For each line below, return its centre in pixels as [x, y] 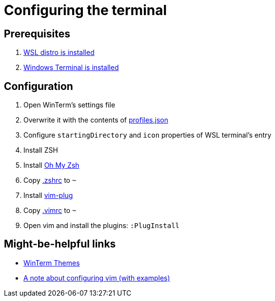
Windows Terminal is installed [71, 68]
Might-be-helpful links [60, 244]
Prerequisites [37, 34]
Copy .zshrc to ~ [50, 180]
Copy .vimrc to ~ [50, 211]
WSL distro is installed [59, 53]
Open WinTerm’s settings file [69, 105]
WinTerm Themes [52, 263]
